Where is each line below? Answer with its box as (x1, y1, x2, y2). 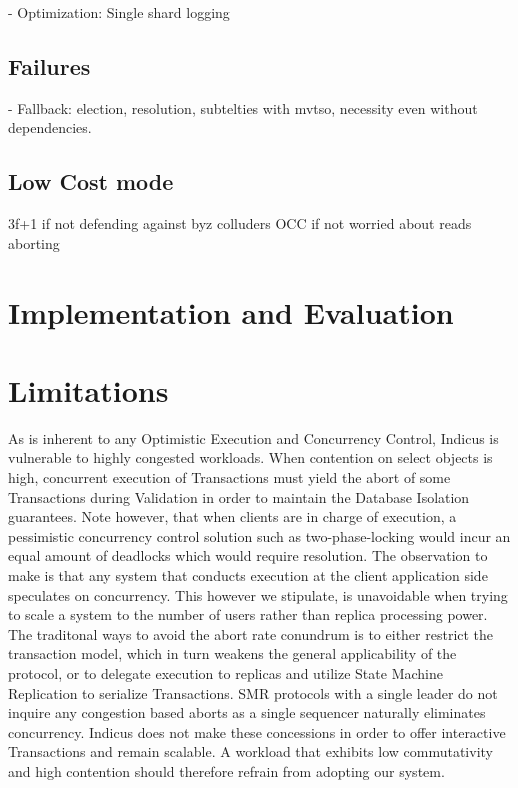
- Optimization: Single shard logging (8, 2, 230, 22)
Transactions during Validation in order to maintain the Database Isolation (8, 486, 470, 507)
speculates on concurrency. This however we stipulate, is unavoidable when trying (8, 584, 508, 605)
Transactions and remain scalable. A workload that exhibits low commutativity (8, 741, 493, 762)
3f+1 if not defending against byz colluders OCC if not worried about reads (8, 213, 472, 234)
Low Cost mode (8, 166, 174, 197)
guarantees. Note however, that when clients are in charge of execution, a (8, 506, 457, 527)
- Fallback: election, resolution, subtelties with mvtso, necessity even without (8, 97, 478, 118)
